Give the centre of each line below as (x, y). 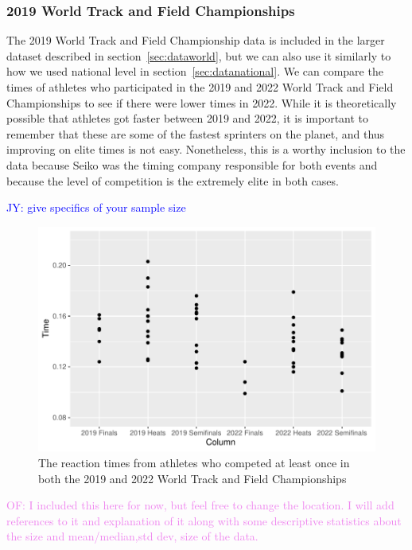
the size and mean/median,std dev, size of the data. (132, 536)
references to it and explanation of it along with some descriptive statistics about (204, 520)
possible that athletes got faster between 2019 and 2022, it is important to (188, 118)
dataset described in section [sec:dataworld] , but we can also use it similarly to (199, 55)
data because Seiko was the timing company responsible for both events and (192, 164)
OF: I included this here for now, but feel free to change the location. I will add (200, 505)
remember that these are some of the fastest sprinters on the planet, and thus (196, 133)
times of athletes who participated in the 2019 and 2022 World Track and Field (200, 87)
